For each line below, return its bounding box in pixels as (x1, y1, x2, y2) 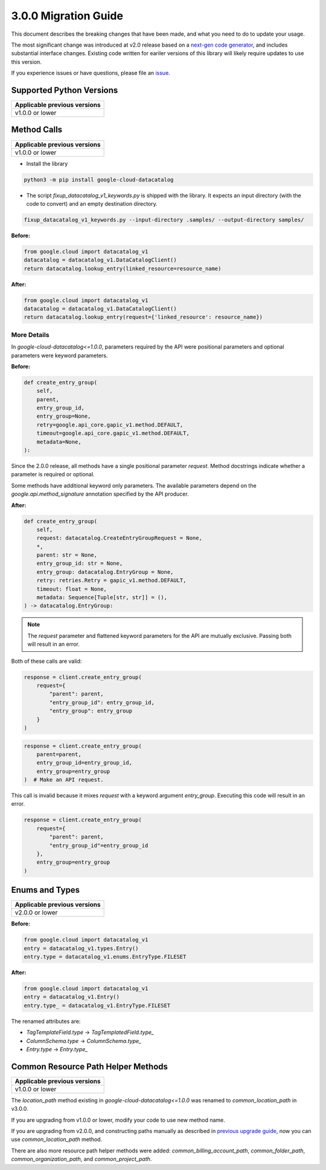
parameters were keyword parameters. (11, 352, 108, 359)
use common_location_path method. (11, 1135, 103, 1143)
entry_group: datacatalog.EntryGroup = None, (36, 568, 174, 575)
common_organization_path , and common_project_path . (11, 1155, 152, 1163)
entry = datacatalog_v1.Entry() (24, 993, 120, 1001)
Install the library (26, 160, 68, 167)
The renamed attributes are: (11, 1017, 81, 1025)
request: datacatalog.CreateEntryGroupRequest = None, (36, 534, 202, 542)
